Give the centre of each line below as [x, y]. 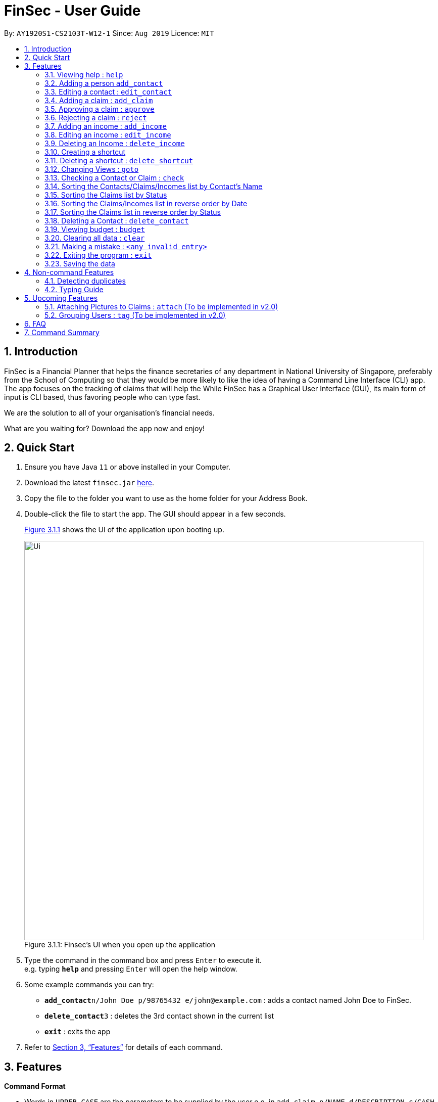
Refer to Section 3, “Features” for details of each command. [124, 1047]
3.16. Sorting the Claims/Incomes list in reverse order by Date [146, 203]
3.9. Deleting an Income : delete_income [115, 143]
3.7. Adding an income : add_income [106, 126]
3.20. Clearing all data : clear [95, 238]
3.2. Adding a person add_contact [104, 83]
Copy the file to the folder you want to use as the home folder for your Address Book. [166, 498]
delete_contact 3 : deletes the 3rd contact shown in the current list [159, 1016]
